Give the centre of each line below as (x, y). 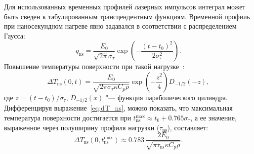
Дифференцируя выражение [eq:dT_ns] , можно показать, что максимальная (118, 108)
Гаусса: (15, 35)
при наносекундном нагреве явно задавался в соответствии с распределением (120, 26)
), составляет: (188, 127)
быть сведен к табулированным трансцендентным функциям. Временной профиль (127, 16)
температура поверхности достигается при (68, 118)
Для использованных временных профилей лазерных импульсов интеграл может (125, 6)
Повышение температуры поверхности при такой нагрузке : (94, 66)
